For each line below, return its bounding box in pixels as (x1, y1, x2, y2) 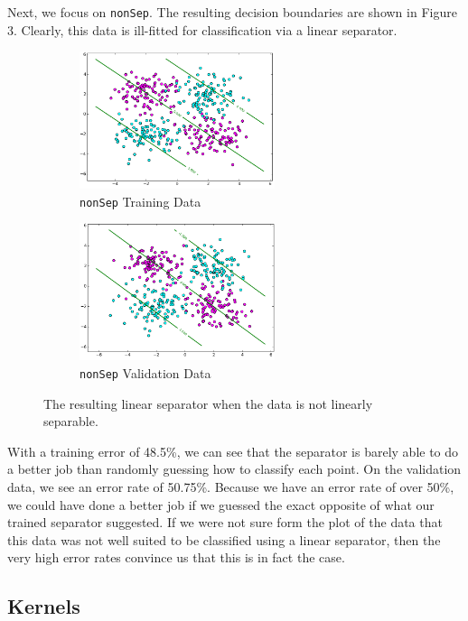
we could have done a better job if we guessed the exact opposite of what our (7, 495, 435, 514)
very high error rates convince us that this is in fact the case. (7, 548, 345, 567)
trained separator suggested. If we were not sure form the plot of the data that (7, 513, 443, 532)
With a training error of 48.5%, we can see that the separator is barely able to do (7, 441, 459, 460)
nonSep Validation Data (80, 363, 211, 382)
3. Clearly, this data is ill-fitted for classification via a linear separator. (7, 20, 398, 39)
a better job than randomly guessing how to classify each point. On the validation (7, 459, 462, 478)
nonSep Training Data (80, 191, 201, 210)
